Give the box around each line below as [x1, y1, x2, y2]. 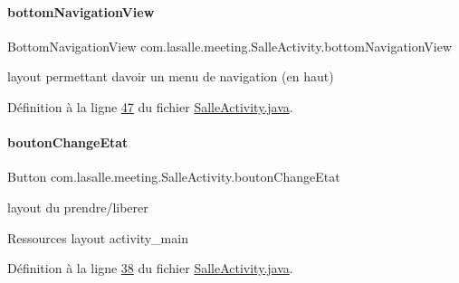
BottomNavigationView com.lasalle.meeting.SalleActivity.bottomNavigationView [7, 36, 453, 55]
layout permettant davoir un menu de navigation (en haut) [7, 67, 334, 86]
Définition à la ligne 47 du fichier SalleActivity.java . [7, 97, 293, 116]
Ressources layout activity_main [7, 228, 188, 247]
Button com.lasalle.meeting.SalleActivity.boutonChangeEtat [7, 167, 340, 186]
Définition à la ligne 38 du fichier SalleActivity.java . [7, 259, 293, 278]
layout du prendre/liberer [7, 197, 148, 216]
